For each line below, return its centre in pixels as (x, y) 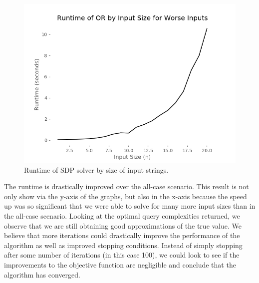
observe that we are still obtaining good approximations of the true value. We (123, 225)
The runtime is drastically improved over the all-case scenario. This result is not (127, 186)
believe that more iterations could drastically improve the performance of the (122, 235)
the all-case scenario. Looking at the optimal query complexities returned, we (122, 215)
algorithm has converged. (42, 274)
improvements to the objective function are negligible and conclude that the (120, 264)
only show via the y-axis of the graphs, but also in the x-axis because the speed (126, 196)
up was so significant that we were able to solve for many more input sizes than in (130, 206)
